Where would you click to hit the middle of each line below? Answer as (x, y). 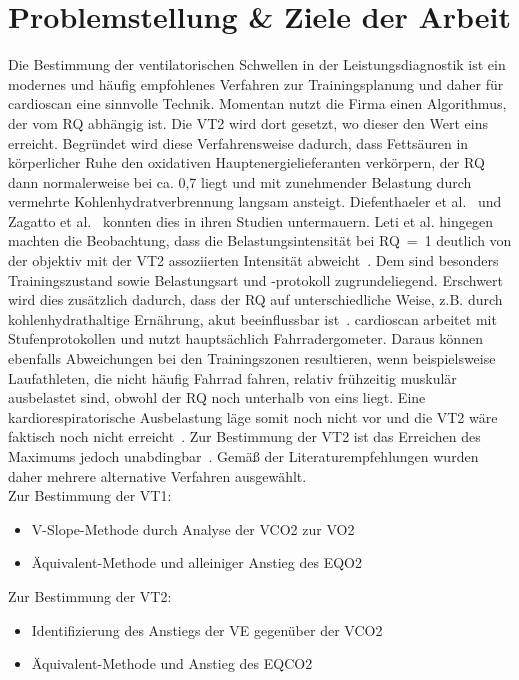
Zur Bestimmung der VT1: (90, 495)
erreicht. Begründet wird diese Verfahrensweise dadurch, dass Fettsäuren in (238, 142)
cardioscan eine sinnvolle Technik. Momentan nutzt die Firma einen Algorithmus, (257, 103)
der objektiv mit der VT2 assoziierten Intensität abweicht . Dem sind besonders (253, 260)
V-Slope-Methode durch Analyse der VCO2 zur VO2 (193, 528)
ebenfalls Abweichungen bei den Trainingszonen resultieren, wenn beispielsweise (252, 358)
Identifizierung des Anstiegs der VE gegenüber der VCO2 (207, 629)
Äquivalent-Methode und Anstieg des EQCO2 (172, 663)
